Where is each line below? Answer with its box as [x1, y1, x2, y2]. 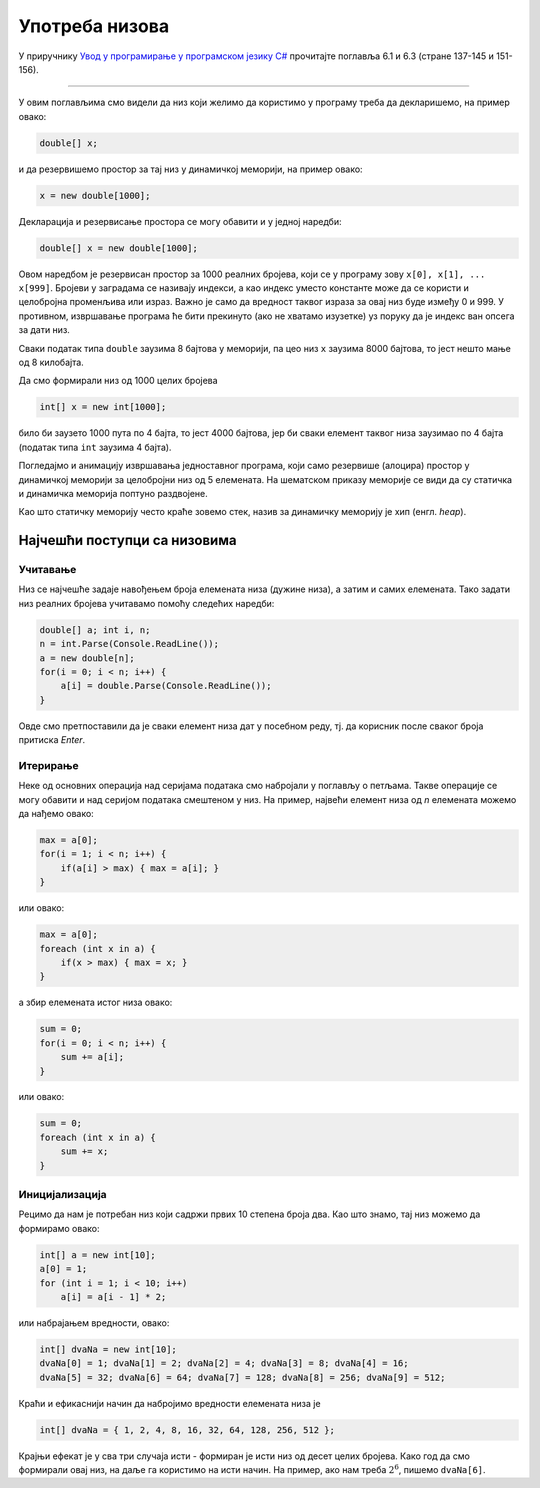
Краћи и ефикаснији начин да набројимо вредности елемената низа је [18, 1397, 321, 1409]
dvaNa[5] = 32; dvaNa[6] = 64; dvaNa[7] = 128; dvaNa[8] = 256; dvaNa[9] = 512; [39, 1371, 446, 1383]
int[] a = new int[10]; [39, 1249, 157, 1260]
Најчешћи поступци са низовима [18, 532, 237, 549]
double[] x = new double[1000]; [39, 242, 199, 254]
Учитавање [18, 563, 77, 577]
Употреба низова [18, 15, 170, 37]
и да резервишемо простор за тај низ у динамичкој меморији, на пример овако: [18, 163, 364, 175]
